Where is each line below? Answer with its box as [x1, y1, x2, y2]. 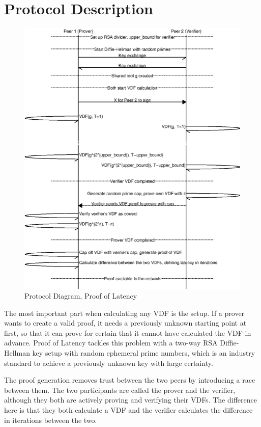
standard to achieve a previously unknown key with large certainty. [4, 357, 213, 368]
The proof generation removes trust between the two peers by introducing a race [4, 375, 255, 385]
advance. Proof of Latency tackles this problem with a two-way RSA [4, 337, 218, 348]
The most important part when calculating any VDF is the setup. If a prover [4, 307, 245, 318]
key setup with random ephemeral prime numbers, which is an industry [32, 348, 255, 358]
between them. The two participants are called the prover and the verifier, [4, 384, 236, 395]
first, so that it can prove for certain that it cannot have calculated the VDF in [4, 327, 251, 338]
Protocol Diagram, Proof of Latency [24, 290, 137, 301]
